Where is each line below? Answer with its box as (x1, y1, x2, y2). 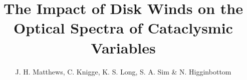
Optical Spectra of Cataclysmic (14, 17, 233, 38)
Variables (91, 37, 156, 57)
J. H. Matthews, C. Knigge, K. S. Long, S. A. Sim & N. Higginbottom (15, 66, 231, 76)
